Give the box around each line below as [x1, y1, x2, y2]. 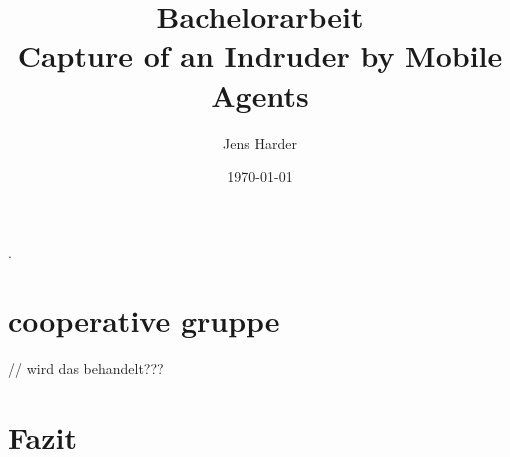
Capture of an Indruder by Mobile [17, 35, 503, 76]
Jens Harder [223, 132, 297, 153]
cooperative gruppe [8, 300, 280, 341]
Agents [211, 74, 309, 115]
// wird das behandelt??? [8, 358, 164, 379]
